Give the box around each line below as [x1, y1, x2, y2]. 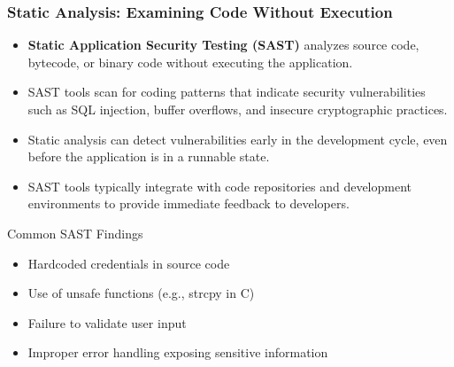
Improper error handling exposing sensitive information [27, 343, 328, 362]
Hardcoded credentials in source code [27, 254, 230, 272]
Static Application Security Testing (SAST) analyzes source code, [27, 35, 419, 54]
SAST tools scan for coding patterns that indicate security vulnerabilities [27, 82, 426, 101]
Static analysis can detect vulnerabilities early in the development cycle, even [27, 129, 448, 148]
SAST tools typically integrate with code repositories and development [27, 176, 412, 195]
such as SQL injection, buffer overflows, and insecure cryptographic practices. [27, 100, 448, 118]
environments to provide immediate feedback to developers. [27, 194, 350, 213]
